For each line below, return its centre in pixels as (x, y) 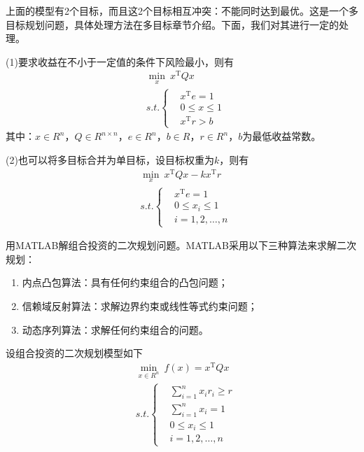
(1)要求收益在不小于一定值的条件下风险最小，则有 (120, 61)
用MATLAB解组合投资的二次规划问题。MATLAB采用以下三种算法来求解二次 (181, 245)
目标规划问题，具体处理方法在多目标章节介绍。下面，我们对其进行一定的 (172, 24)
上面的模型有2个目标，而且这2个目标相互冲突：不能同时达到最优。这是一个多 (182, 10)
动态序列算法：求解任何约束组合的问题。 (115, 329)
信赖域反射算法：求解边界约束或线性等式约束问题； (140, 305)
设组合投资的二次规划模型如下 (74, 353)
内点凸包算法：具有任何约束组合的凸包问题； (125, 282)
